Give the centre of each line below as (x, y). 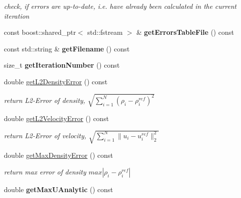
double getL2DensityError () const (56, 81)
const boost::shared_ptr (40, 32)
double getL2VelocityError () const (57, 118)
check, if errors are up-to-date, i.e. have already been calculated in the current (120, 6)
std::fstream (105, 32)
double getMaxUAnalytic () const (59, 189)
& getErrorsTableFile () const (185, 32)
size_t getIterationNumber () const (62, 65)
